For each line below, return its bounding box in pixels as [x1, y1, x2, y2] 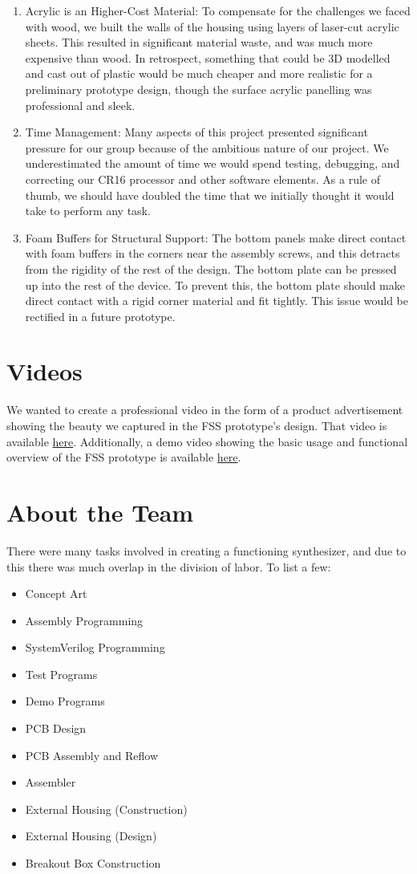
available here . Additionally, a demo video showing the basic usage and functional [6, 433, 408, 449]
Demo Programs [25, 693, 105, 709]
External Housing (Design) [25, 827, 157, 844]
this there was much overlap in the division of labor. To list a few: [6, 558, 331, 575]
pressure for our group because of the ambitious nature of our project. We [25, 139, 389, 156]
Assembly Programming [25, 612, 144, 628]
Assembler [25, 774, 76, 791]
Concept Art [25, 585, 87, 602]
